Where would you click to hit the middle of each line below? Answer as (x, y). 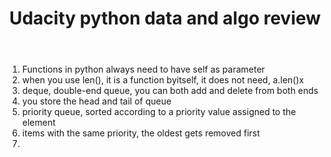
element (38, 123)
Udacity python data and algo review (165, 18)
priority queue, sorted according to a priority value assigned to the (159, 112)
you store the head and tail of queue (96, 101)
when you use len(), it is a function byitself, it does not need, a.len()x (163, 80)
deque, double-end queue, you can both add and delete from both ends (170, 91)
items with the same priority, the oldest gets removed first (140, 133)
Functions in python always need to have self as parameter (143, 69)
